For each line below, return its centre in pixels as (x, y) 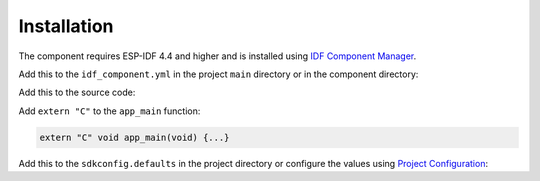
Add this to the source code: (77, 92)
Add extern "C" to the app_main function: (109, 111)
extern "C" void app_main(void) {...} (134, 137)
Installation (66, 26)
